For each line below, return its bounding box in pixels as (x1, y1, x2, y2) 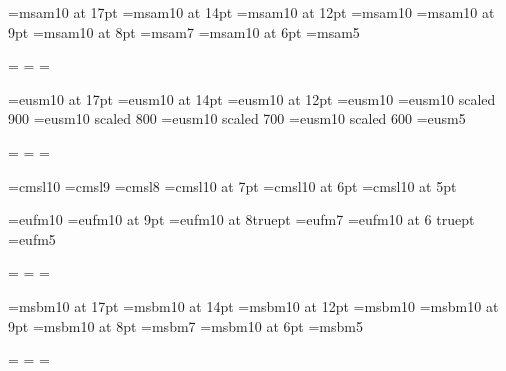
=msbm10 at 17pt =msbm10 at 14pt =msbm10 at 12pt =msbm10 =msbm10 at (8, 295, 499, 316)
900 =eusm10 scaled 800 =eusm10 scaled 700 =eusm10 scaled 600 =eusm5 (8, 108, 466, 129)
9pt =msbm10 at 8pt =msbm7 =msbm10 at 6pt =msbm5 (8, 315, 363, 336)
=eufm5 (8, 228, 56, 249)
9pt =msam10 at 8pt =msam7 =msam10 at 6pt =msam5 (8, 21, 360, 42)
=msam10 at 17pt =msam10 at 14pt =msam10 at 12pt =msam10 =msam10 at (8, 2, 495, 22)
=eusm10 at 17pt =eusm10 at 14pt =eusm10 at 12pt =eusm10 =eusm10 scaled (8, 88, 496, 109)
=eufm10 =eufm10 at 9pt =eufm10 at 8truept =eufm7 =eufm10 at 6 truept (8, 209, 475, 230)
